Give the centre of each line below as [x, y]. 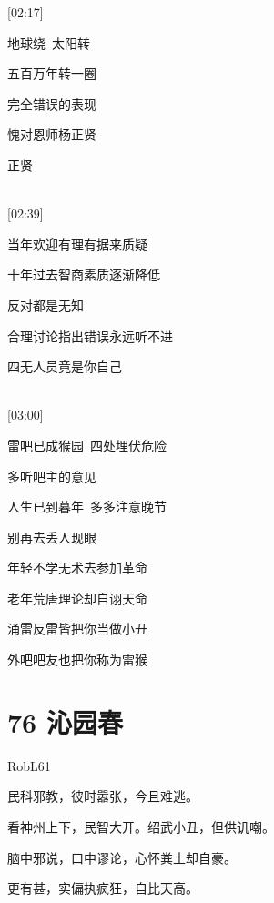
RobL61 [29, 765]
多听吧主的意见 [52, 476]
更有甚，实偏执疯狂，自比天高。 [103, 888]
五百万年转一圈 [52, 73]
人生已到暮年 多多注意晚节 [87, 507]
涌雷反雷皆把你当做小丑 [77, 629]
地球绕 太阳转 [49, 42]
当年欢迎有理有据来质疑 [77, 244]
